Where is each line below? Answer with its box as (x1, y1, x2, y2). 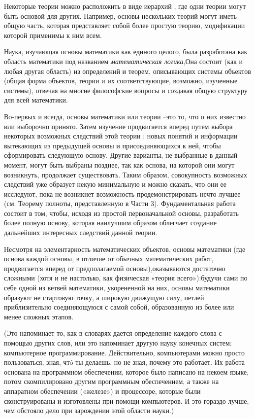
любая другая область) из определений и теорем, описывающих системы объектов (4, 66, 251, 76)
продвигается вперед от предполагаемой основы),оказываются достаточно (4, 263, 225, 273)
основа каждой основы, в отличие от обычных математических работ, (4, 253, 214, 264)
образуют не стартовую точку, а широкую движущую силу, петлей (4, 292, 204, 302)
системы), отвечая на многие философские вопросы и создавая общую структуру (4, 85, 248, 95)
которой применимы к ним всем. (4, 30, 102, 40)
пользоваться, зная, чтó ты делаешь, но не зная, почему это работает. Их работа (4, 357, 245, 367)
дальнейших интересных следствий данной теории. (4, 227, 158, 238)
